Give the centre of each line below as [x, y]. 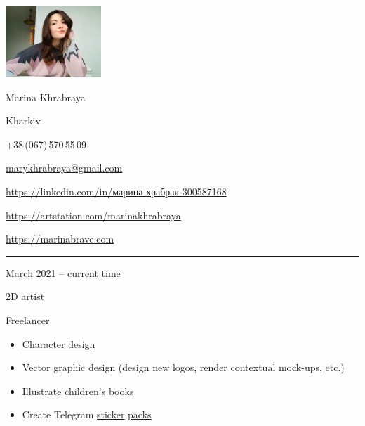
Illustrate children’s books [78, 390]
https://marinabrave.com [60, 239]
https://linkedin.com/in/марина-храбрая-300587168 [116, 192]
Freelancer [28, 319]
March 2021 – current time [63, 272]
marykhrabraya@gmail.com [64, 168]
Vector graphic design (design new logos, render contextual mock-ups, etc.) [183, 367]
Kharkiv [23, 121]
